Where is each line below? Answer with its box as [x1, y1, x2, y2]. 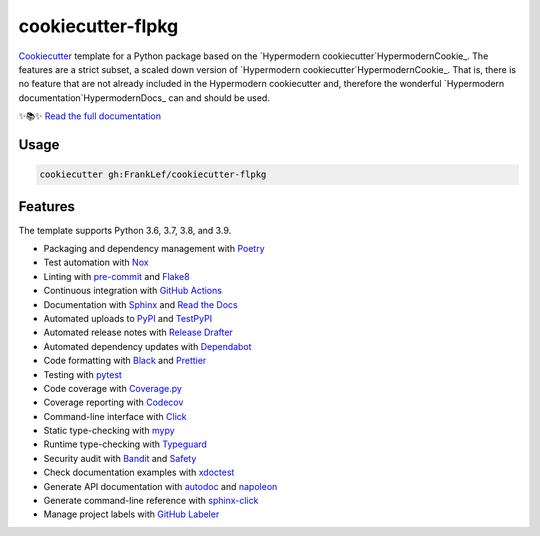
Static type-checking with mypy [43, 425, 175, 437]
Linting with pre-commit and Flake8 [43, 270, 190, 282]
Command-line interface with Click [43, 410, 187, 422]
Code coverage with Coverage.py [43, 382, 182, 394]
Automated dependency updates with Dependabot [43, 340, 252, 352]
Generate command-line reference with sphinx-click [43, 495, 259, 507]
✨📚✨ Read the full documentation [18, 110, 162, 122]
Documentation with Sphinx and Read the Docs [43, 298, 239, 310]
